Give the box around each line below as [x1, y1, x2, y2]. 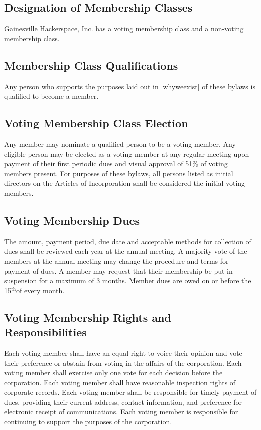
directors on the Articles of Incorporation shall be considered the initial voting [4, 178, 245, 188]
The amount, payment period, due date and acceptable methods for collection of [4, 236, 251, 246]
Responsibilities [4, 324, 87, 340]
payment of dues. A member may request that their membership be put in [4, 265, 233, 276]
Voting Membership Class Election [4, 115, 188, 131]
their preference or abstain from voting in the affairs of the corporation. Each [4, 357, 242, 368]
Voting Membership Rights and [4, 309, 171, 325]
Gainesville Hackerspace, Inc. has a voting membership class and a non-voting [4, 23, 244, 34]
